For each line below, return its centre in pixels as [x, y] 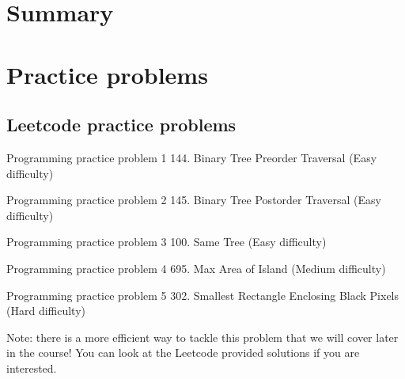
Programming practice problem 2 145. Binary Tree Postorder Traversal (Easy [194, 200]
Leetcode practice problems [121, 125]
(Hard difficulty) [46, 311]
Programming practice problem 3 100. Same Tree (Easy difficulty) [167, 242]
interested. [32, 368]
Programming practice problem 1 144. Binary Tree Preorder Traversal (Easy [192, 157]
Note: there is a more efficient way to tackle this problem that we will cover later [202, 337]
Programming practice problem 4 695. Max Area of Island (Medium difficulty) [196, 268]
